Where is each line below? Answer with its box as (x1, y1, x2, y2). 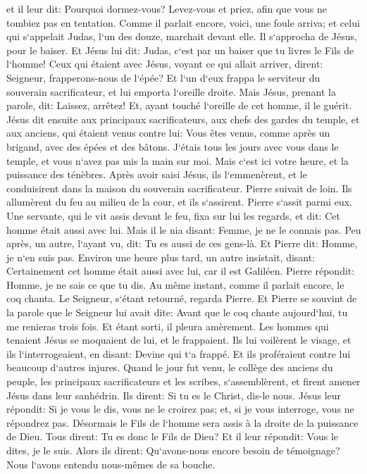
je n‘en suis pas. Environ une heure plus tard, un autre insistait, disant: (6, 249, 316, 264)
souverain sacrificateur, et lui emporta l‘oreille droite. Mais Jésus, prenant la (6, 84, 336, 99)
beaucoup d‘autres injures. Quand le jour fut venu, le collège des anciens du (6, 360, 333, 375)
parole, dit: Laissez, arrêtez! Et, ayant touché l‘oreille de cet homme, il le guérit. (6, 98, 352, 113)
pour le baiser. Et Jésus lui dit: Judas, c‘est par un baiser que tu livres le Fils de (6, 42, 354, 57)
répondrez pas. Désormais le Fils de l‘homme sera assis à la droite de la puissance (6, 415, 359, 430)
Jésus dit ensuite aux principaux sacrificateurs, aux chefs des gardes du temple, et (6, 111, 360, 126)
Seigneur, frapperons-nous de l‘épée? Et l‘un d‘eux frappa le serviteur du (6, 70, 321, 85)
